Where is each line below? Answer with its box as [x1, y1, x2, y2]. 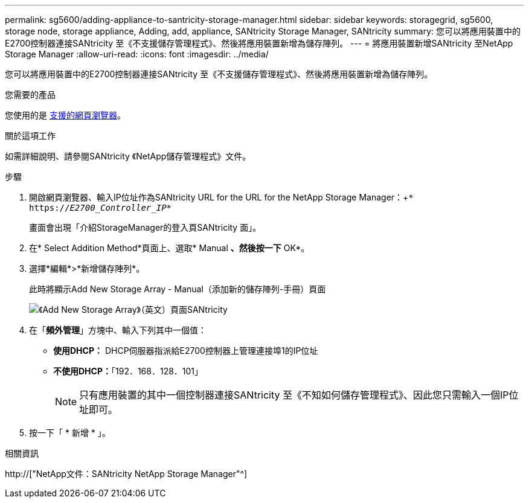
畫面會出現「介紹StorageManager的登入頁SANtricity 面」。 [29, 222, 261, 232]
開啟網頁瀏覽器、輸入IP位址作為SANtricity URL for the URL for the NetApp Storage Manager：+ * [29, 192, 414, 202]
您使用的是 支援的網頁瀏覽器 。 [5, 110, 126, 120]
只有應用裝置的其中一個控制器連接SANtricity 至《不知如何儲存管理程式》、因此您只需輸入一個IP [79, 389, 509, 401]
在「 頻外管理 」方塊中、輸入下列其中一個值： [29, 325, 207, 335]
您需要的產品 [5, 89, 56, 100]
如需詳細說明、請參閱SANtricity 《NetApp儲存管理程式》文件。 [5, 151, 251, 161]
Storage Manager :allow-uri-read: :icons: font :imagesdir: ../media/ [5, 49, 269, 59]
